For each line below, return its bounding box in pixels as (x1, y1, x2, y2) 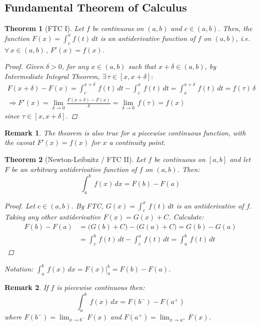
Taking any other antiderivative (4, 211, 101, 222)
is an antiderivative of (176, 200, 244, 210)
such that (128, 61, 156, 71)
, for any (61, 61, 89, 71)
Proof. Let (4, 200, 35, 210)
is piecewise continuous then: (56, 282, 145, 292)
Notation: (4, 263, 33, 274)
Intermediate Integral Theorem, (4, 70, 100, 81)
